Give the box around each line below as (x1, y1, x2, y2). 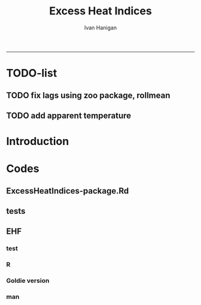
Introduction (6, 135, 69, 148)
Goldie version (6, 277, 50, 285)
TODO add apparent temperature (6, 110, 132, 120)
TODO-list (6, 67, 57, 80)
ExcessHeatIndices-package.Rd (6, 186, 129, 196)
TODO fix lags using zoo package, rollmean (6, 90, 170, 100)
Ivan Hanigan (84, 24, 117, 31)
